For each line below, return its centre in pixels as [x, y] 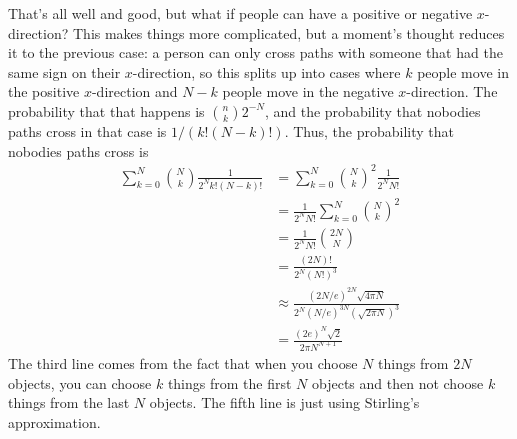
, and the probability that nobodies [372, 110]
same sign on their [64, 71]
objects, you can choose [80, 382]
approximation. [54, 421]
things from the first [229, 382]
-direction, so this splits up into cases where [266, 71]
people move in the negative [308, 91]
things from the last [69, 402]
